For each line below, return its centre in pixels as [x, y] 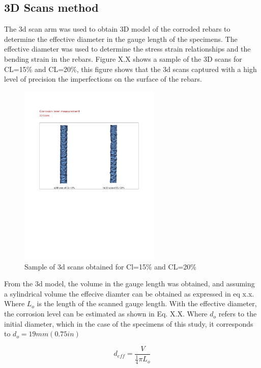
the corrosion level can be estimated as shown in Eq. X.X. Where [106, 314]
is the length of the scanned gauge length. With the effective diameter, [147, 303]
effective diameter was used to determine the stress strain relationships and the [127, 49]
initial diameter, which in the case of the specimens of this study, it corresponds [129, 323]
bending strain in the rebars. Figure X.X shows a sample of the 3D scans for [123, 58]
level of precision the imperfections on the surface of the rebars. [103, 79]
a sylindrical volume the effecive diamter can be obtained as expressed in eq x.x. [129, 293]
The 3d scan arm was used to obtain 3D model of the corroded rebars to [117, 29]
